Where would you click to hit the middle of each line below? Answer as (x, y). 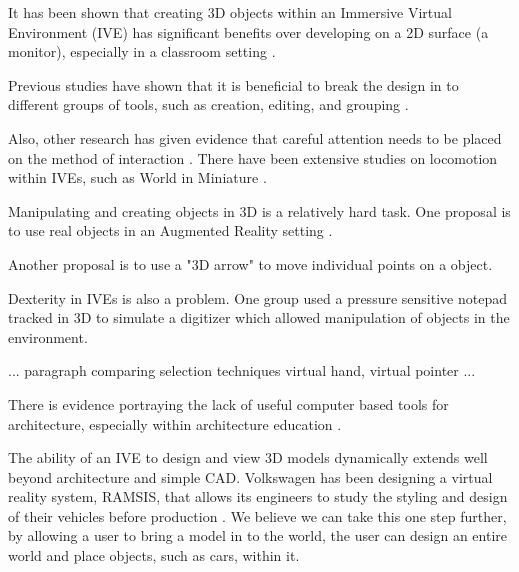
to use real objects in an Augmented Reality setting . (170, 230)
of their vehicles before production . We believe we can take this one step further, (257, 515)
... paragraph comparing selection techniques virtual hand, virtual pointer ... (242, 370)
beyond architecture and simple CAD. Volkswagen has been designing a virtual (250, 476)
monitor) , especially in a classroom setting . (142, 51)
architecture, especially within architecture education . (175, 423)
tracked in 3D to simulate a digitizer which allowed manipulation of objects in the (259, 317)
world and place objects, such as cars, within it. (154, 555)
